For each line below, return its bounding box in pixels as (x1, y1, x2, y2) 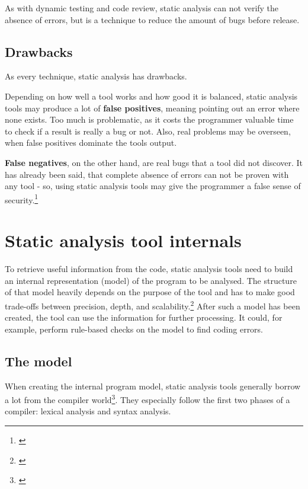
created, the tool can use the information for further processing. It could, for (5, 311, 283, 324)
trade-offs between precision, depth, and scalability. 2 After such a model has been (5, 298, 300, 312)
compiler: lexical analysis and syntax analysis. (5, 405, 171, 417)
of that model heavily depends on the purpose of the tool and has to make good (5, 286, 295, 298)
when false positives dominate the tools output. (5, 136, 177, 149)
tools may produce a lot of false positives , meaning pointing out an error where (5, 101, 300, 114)
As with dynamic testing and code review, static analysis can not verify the (5, 2, 279, 14)
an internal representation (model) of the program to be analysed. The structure (5, 274, 297, 286)
